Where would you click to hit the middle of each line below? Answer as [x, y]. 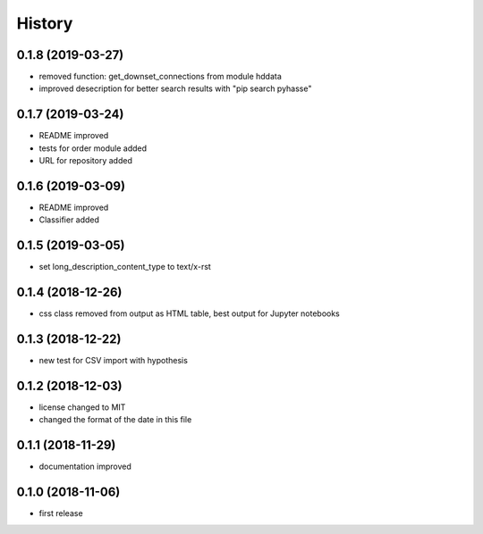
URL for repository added [86, 161]
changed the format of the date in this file [115, 420]
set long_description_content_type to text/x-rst [125, 267]
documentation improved [85, 467]
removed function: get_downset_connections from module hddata [160, 77]
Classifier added [69, 220]
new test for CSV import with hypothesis [113, 361]
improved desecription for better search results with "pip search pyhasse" [175, 88]
